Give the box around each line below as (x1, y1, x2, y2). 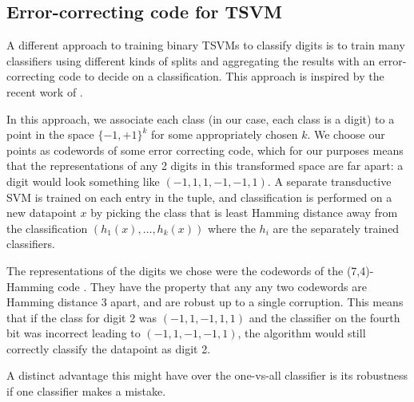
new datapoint (6, 204, 77, 221)
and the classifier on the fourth (249, 309, 400, 325)
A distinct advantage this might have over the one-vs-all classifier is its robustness (6, 367, 408, 384)
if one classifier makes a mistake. (6, 383, 166, 400)
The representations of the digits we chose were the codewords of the (6, 262, 344, 278)
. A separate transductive (267, 172, 392, 189)
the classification (6, 219, 88, 236)
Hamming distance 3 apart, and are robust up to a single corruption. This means (6, 294, 404, 310)
